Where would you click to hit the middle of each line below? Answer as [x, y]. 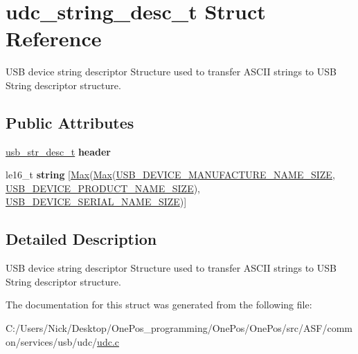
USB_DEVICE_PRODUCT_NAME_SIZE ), [103, 188]
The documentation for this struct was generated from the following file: [159, 305]
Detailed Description [81, 239]
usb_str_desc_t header [59, 151]
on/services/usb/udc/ [52, 341]
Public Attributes [70, 122]
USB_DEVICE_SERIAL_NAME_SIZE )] [96, 202]
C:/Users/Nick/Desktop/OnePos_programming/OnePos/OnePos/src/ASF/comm [179, 328]
